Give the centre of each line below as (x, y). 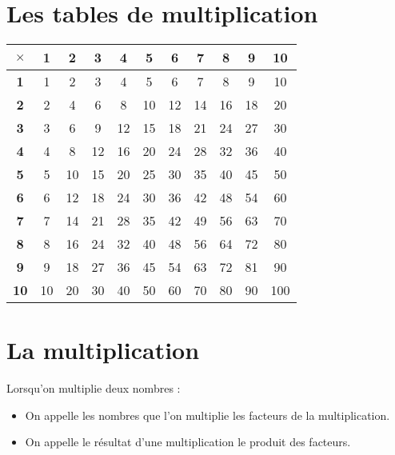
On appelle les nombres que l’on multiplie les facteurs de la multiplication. (207, 415)
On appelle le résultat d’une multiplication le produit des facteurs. (188, 442)
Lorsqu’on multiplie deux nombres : (94, 388)
